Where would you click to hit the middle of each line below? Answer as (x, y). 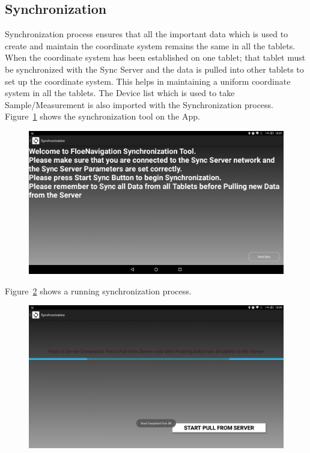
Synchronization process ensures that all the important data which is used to (147, 34)
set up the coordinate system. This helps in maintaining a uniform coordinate (148, 81)
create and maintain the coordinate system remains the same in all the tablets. (150, 45)
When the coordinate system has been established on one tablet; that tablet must (155, 57)
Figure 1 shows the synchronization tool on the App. (102, 116)
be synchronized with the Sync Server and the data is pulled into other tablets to (154, 69)
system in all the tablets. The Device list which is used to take (120, 93)
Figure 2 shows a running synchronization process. (98, 290)
